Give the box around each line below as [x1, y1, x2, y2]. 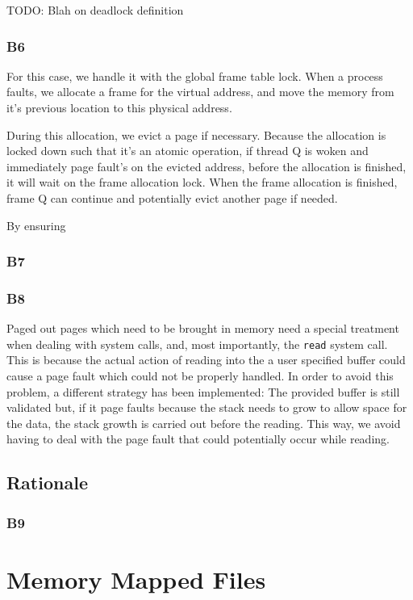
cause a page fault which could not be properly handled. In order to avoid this [6, 367, 394, 384]
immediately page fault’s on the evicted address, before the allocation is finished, [6, 157, 407, 174]
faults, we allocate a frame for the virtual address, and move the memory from [6, 83, 394, 100]
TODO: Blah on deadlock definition [6, 2, 184, 18]
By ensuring [6, 216, 66, 233]
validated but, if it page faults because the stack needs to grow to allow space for [6, 399, 407, 416]
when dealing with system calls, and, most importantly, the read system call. [6, 335, 388, 352]
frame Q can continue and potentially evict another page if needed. [6, 189, 338, 206]
